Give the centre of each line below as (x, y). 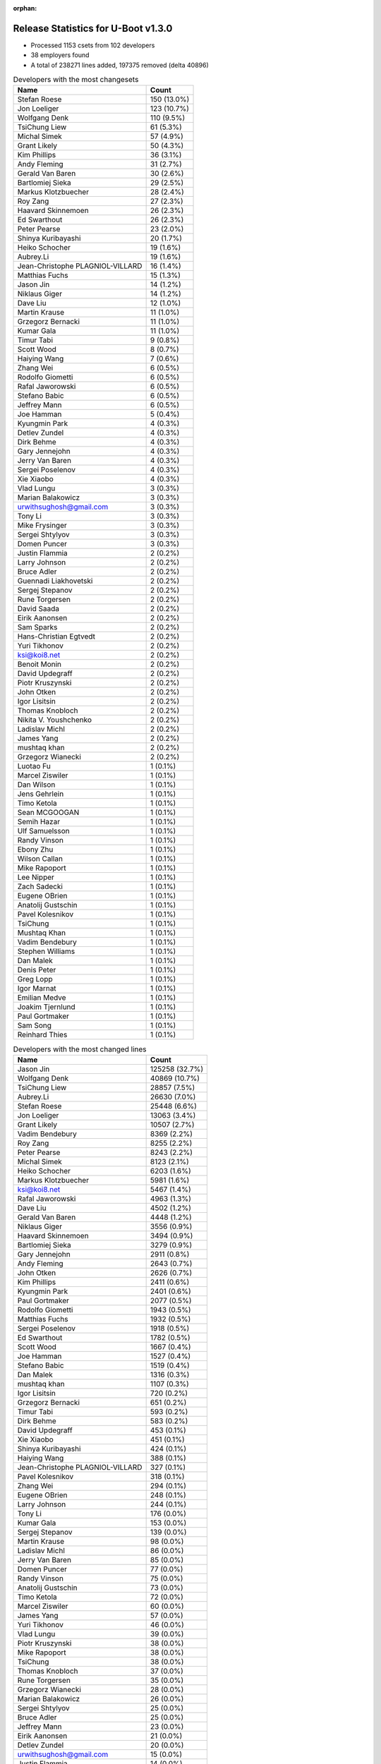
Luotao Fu (34, 766)
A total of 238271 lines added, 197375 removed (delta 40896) (120, 65)
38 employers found (60, 55)
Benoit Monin (40, 665)
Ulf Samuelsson (43, 831)
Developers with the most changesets (76, 80)
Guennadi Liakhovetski (55, 581)
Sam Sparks (37, 627)
